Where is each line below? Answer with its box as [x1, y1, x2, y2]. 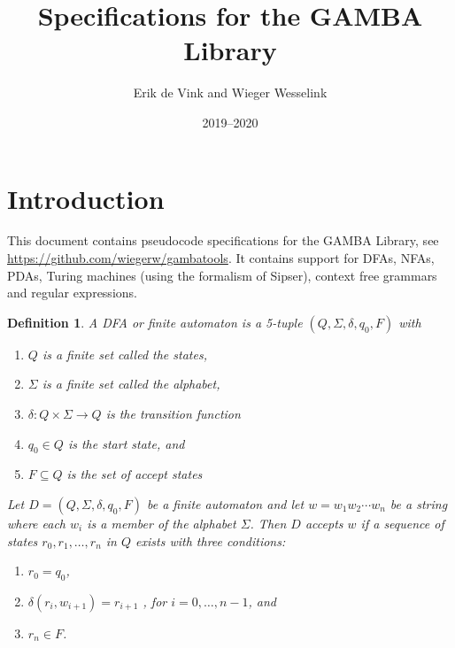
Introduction [7, 180, 165, 216]
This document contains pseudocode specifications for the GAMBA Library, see [7, 231, 439, 250]
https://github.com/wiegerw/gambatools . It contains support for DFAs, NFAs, [7, 249, 435, 267]
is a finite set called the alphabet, [42, 374, 220, 393]
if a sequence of [360, 513, 444, 532]
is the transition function [105, 405, 241, 422]
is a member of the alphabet [87, 513, 236, 532]
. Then [250, 513, 287, 532]
